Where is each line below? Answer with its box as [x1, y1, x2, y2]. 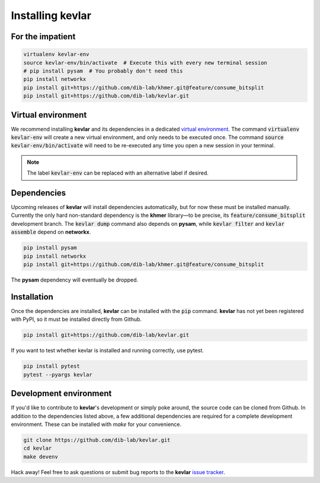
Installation [11, 292, 53, 302]
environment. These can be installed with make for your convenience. [11, 421, 182, 428]
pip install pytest [23, 363, 80, 370]
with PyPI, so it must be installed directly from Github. [11, 315, 142, 323]
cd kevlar [23, 445, 52, 452]
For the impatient [11, 31, 76, 42]
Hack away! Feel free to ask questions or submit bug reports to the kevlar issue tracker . [11, 468, 225, 475]
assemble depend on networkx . [11, 229, 91, 236]
